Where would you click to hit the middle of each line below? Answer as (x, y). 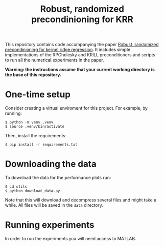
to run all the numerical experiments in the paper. (55, 60)
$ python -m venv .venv (29, 123)
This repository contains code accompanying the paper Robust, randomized (82, 45)
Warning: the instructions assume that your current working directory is (80, 70)
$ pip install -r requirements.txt (41, 145)
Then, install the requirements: (36, 136)
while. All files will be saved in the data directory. (54, 205)
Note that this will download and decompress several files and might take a (81, 200)
